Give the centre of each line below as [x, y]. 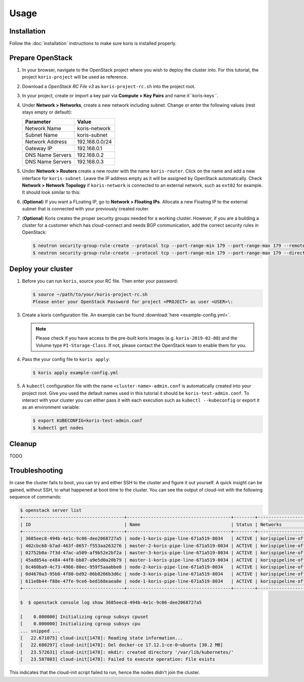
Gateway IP [39, 149]
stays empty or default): [47, 112]
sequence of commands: [35, 496]
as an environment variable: [51, 407]
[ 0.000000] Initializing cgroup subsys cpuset [84, 617]
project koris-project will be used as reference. [75, 77]
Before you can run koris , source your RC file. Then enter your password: [100, 281]
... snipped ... [40, 631]
